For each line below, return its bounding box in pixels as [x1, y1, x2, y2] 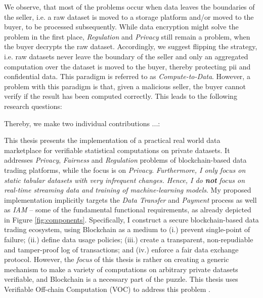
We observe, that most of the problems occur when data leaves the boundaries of [4, 2, 255, 12]
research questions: [4, 100, 62, 111]
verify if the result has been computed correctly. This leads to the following [4, 91, 237, 101]
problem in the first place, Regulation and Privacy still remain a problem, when [4, 31, 250, 42]
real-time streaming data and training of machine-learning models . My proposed [4, 184, 251, 195]
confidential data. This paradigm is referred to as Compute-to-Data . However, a [4, 71, 250, 82]
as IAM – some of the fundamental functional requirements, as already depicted [4, 204, 251, 215]
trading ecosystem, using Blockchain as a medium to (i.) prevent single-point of [4, 224, 250, 235]
